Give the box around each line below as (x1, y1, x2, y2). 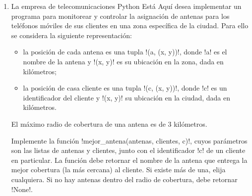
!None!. (11, 184, 33, 194)
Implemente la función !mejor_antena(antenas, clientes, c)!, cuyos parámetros (11, 135, 248, 146)
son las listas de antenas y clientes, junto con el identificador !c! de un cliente (11, 145, 246, 155)
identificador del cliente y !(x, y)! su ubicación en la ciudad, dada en (23, 92, 231, 102)
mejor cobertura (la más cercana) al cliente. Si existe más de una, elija (11, 164, 226, 175)
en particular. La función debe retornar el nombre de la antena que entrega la (11, 154, 248, 165)
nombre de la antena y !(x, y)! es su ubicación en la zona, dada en (23, 56, 224, 66)
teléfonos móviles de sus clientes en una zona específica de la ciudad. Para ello (11, 20, 249, 31)
